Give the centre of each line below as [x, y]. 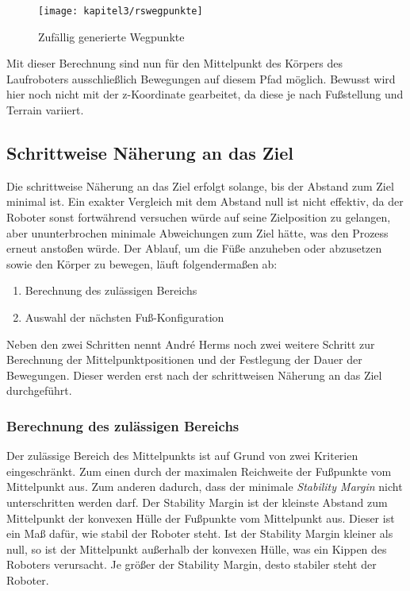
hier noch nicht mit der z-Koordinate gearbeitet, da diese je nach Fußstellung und [205, 94]
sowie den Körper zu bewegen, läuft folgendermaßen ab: [142, 263]
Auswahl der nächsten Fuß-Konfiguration [125, 317]
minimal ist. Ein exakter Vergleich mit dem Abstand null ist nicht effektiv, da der [205, 201]
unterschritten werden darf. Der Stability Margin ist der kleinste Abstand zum [197, 502]
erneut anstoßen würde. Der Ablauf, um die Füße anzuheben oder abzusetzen [194, 248]
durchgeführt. [39, 390]
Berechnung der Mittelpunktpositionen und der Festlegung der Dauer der [184, 359]
